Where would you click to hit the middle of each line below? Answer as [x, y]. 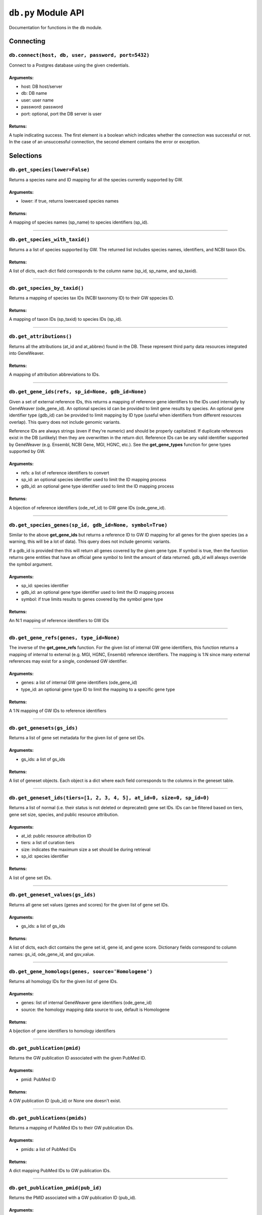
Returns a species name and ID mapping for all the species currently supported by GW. [96, 179]
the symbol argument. [31, 564]
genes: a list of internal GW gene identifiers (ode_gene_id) [79, 682]
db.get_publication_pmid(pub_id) [55, 1188]
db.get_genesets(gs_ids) [43, 728]
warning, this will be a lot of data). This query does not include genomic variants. [90, 541]
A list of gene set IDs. [30, 878]
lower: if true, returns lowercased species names [70, 201]
